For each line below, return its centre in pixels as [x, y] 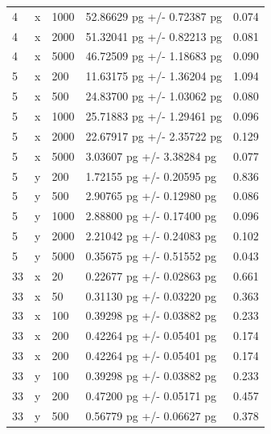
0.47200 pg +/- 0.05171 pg [151, 395]
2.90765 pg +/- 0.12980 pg [151, 196]
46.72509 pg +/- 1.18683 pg [154, 56]
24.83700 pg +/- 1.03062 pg [154, 96]
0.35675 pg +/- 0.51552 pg [151, 255]
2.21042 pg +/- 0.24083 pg [151, 236]
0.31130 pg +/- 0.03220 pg [151, 295]
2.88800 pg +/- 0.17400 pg [151, 216]
